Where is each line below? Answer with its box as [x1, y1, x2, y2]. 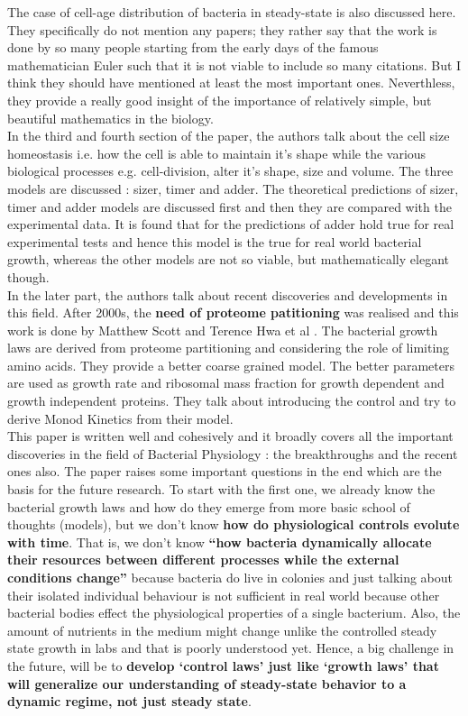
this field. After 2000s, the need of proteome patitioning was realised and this [7, 303, 459, 322]
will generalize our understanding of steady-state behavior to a [7, 674, 407, 693]
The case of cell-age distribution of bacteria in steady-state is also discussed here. [7, 3, 456, 21]
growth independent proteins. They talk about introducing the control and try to [7, 391, 456, 410]
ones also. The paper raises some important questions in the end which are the [7, 462, 442, 481]
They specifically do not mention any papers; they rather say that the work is [7, 20, 437, 39]
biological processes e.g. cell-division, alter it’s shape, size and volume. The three [7, 161, 454, 180]
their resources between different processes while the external [7, 550, 399, 569]
